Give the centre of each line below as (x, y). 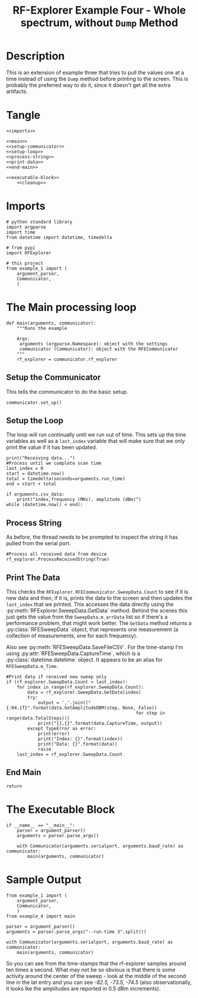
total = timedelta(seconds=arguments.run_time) (66, 479)
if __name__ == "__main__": (41, 825)
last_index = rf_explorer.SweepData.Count (70, 754)
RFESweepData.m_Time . (32, 666)
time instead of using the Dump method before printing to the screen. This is (97, 79)
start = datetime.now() (35, 474)
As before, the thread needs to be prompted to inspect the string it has (92, 537)
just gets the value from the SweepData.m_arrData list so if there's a (87, 617)
